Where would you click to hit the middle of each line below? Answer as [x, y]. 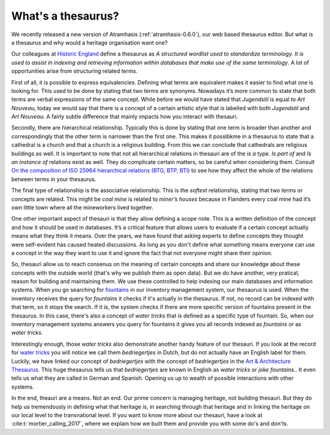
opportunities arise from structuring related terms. [74, 71]
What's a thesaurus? [65, 16]
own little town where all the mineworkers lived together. [82, 207]
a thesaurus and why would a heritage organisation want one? [90, 42]
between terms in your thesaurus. [54, 179]
